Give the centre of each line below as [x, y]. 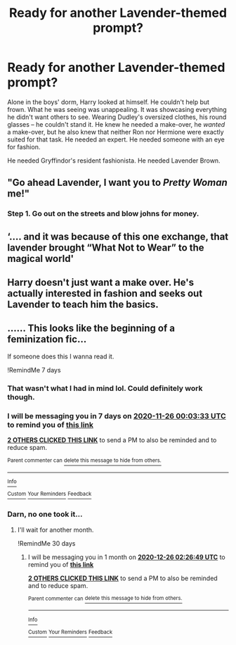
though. [21, 397]
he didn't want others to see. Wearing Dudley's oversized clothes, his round [117, 117]
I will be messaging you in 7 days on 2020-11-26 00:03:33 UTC [117, 415]
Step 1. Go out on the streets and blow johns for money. [103, 214]
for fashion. [24, 146]
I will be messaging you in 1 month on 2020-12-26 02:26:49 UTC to [127, 557]
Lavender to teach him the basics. [83, 305]
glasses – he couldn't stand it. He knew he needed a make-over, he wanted [116, 124]
